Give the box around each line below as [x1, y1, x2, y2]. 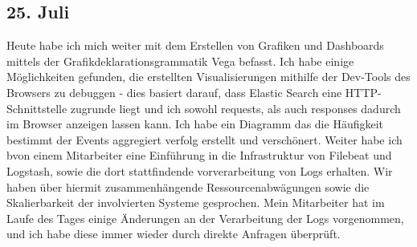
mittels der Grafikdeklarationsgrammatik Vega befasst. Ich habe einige [6, 52, 354, 69]
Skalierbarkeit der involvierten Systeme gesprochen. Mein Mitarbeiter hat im [6, 194, 385, 211]
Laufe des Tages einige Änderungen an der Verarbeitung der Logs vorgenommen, [6, 209, 404, 226]
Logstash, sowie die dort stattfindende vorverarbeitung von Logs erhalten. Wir [6, 162, 393, 179]
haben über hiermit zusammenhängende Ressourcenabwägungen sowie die [6, 178, 370, 195]
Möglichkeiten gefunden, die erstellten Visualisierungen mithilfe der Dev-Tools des [6, 68, 411, 85]
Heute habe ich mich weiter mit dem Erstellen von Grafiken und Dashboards [6, 37, 384, 54]
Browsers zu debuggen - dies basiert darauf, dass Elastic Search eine [6, 83, 342, 100]
